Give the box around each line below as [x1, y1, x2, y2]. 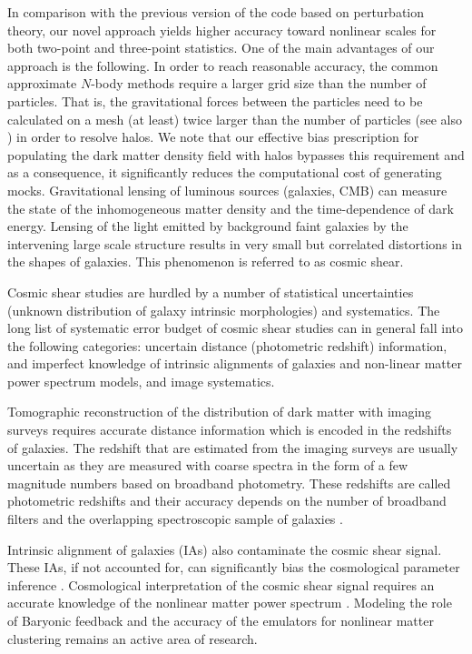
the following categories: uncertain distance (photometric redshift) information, [7, 336, 447, 355]
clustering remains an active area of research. [7, 629, 258, 648]
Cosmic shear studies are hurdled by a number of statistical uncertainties [7, 282, 414, 301]
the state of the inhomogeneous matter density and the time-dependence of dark [7, 198, 454, 217]
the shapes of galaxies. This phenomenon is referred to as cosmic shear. [7, 252, 404, 271]
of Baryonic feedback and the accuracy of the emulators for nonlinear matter [7, 611, 434, 629]
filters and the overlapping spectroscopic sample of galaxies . [7, 509, 343, 528]
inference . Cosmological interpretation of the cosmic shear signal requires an [7, 575, 435, 594]
